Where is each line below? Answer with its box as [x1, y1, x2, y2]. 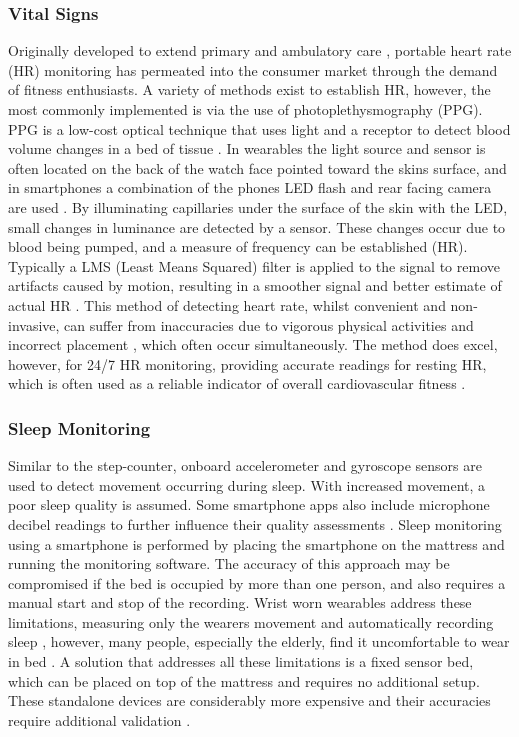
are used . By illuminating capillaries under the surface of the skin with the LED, [8, 196, 508, 217]
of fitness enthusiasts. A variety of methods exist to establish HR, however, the [8, 79, 491, 100]
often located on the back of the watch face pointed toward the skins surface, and [8, 157, 507, 178]
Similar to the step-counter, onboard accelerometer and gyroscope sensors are [8, 455, 482, 476]
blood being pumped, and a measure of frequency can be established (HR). [8, 236, 468, 257]
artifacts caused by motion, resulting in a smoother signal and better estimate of [8, 275, 502, 296]
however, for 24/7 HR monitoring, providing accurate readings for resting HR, [8, 353, 487, 374]
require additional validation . [8, 709, 191, 730]
